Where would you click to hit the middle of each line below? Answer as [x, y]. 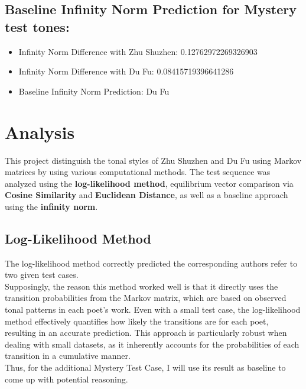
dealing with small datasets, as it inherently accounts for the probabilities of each [152, 344]
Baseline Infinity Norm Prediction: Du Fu [94, 91]
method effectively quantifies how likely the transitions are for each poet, [137, 321]
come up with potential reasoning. [66, 379]
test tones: [37, 26]
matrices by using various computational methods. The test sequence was [138, 172]
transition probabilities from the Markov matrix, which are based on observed [146, 298]
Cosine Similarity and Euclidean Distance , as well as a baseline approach [147, 195]
